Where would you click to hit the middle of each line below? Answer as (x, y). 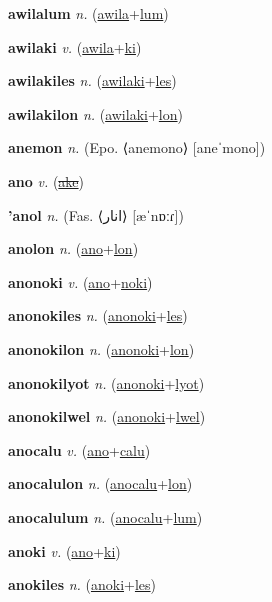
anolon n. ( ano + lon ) (73, 248)
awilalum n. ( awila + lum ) (88, 13)
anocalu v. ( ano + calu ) (79, 449)
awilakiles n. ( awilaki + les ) (92, 80)
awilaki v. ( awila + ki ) (75, 46)
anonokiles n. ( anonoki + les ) (98, 315)
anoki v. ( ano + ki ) (64, 550)
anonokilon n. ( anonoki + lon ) (101, 348)
